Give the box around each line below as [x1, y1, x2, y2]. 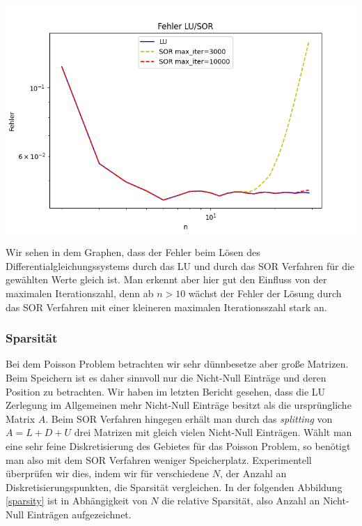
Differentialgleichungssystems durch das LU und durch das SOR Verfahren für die [6, 258, 355, 273]
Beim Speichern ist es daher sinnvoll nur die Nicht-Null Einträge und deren [6, 370, 326, 384]
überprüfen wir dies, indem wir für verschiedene [6, 466, 210, 481]
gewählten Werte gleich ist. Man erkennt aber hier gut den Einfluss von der [6, 272, 327, 287]
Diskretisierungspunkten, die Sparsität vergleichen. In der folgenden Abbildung [6, 479, 343, 494]
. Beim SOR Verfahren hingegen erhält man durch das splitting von [45, 411, 333, 426]
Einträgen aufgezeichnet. [26, 506, 132, 521]
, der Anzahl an [220, 466, 287, 481]
